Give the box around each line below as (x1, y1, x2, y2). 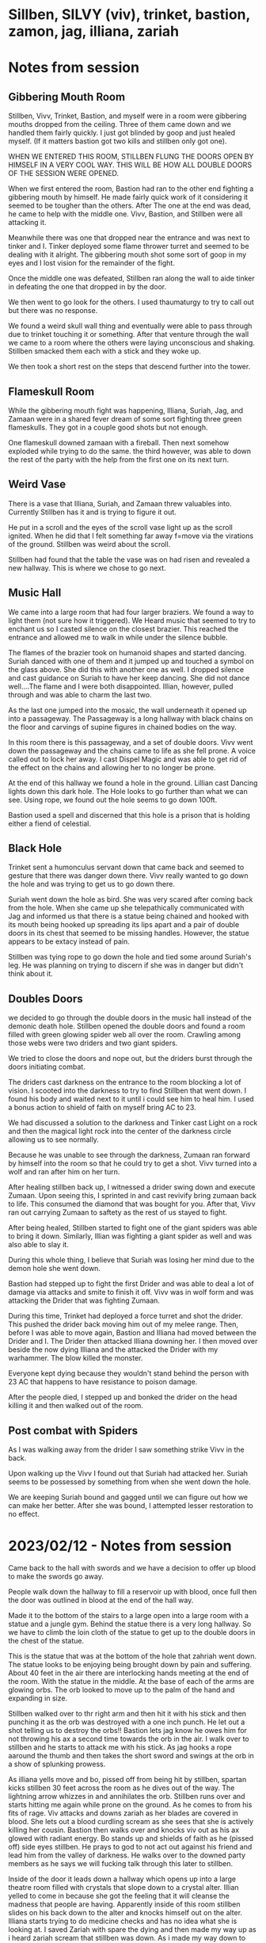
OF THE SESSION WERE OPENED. (8, 169, 120, 178)
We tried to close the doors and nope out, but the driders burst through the (8, 1054, 253, 1063)
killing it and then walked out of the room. (8, 1401, 144, 1410)
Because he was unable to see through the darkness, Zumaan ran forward (8, 1151, 251, 1160)
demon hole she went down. (8, 1264, 101, 1273)
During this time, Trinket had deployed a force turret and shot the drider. (8, 1311, 243, 1321)
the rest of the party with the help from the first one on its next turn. (8, 455, 230, 464)
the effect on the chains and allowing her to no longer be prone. (8, 762, 216, 772)
